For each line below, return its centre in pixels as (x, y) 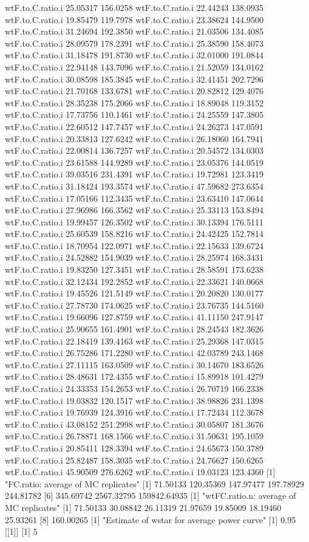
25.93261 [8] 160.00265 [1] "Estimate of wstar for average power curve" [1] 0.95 (151, 519)
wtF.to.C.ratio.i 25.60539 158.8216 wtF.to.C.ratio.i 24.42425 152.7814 (134, 234)
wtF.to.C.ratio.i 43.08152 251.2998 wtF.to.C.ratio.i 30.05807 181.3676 (134, 424)
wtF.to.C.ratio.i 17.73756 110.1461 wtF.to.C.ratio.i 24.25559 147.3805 (134, 115)
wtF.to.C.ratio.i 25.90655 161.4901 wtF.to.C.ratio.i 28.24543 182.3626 (134, 329)
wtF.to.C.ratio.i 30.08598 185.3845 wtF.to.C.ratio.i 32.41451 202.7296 (134, 79)
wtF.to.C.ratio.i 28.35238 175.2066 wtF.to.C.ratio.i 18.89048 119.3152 (134, 102)
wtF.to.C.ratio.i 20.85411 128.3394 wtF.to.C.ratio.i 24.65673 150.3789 (134, 448)
